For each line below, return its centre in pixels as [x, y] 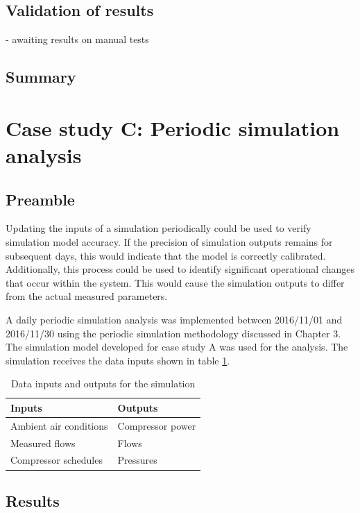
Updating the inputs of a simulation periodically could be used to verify [158, 228]
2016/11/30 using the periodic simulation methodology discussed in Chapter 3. [173, 333]
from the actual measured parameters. [87, 296]
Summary [41, 77]
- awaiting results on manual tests [77, 39]
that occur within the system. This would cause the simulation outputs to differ [175, 282]
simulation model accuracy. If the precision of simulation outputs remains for [169, 241]
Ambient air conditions [59, 425]
